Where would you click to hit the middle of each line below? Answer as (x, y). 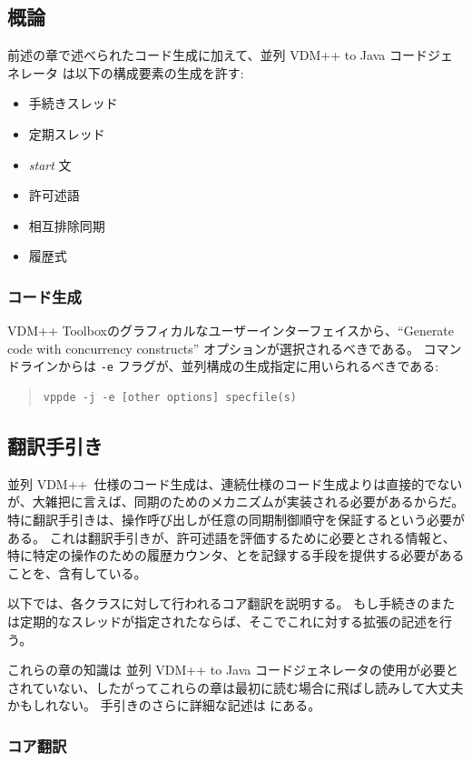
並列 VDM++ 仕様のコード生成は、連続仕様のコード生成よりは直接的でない (235, 483)
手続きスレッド (73, 103)
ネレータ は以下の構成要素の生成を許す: (126, 72)
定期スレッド (67, 133)
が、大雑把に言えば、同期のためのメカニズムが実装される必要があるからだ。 (236, 501)
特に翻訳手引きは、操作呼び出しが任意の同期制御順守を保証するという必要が (236, 519)
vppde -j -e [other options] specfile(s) (170, 398)
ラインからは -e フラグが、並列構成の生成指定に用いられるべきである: (229, 366)
